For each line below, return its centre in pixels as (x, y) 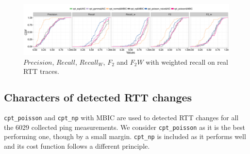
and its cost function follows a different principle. (77, 146)
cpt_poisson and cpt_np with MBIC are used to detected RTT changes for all (121, 117)
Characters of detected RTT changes (98, 97)
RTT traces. (41, 71)
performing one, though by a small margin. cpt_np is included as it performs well (125, 136)
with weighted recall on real (187, 62)
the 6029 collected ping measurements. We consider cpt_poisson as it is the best (125, 127)
